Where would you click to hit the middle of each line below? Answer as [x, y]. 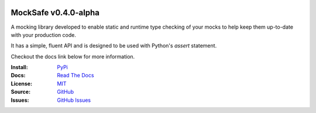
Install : [20, 67]
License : [21, 83]
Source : [21, 92]
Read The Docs [75, 76]
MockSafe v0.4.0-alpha [55, 13]
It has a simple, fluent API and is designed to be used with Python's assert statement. [114, 46]
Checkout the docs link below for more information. [73, 56]
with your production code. [43, 35]
